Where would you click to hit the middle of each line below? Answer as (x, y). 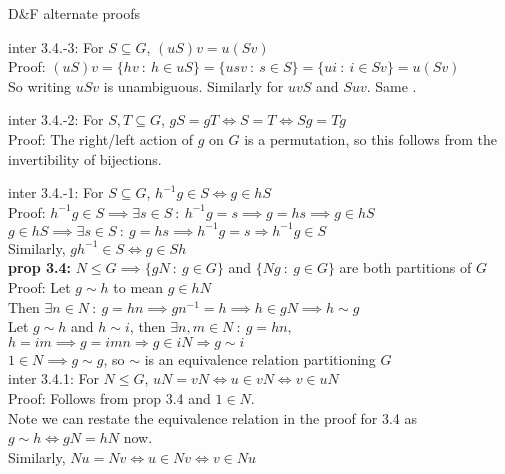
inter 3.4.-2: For (56, 119)
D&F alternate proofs (74, 13)
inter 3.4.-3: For (56, 46)
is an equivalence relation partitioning (260, 358)
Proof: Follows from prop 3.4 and (109, 398)
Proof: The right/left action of (101, 138)
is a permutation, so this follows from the (370, 138)
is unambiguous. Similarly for (193, 85)
